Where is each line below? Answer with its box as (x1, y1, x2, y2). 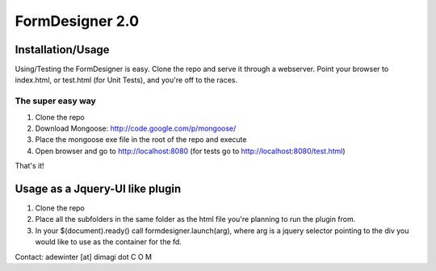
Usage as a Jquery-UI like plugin (15, 181, 182, 195)
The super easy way (15, 95, 96, 106)
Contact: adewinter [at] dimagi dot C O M (15, 252, 153, 261)
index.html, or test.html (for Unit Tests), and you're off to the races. (15, 75, 238, 85)
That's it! (15, 161, 44, 171)
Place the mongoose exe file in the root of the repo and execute (35, 135, 247, 144)
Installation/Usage (15, 43, 110, 56)
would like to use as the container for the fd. (35, 237, 182, 247)
